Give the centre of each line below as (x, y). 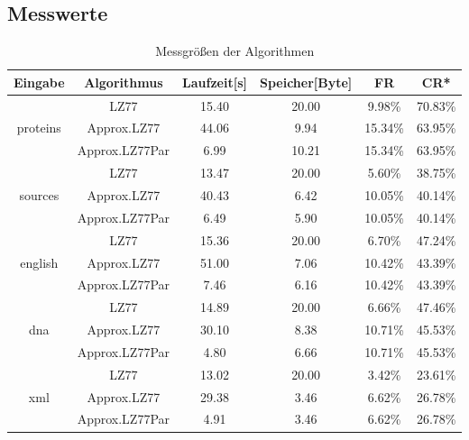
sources (39, 195)
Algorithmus (124, 82)
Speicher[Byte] (306, 82)
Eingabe (39, 82)
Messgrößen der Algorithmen (235, 51)
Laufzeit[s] (215, 82)
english (39, 262)
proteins (39, 128)
